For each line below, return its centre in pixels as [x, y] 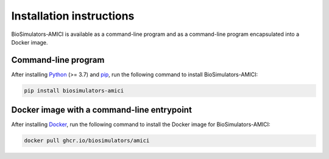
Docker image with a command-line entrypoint [101, 110]
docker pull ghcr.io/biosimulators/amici [87, 141]
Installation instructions [73, 16]
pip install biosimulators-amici [74, 90]
